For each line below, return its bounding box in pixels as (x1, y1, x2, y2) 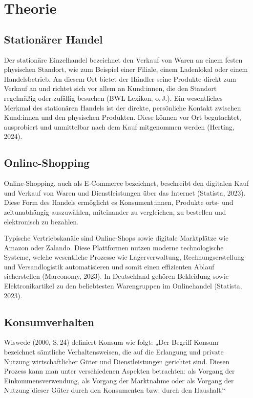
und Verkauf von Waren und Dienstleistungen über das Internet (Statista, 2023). (4, 187, 246, 198)
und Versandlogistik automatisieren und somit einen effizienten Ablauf (4, 261, 214, 271)
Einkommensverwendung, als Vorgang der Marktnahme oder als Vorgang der (4, 375, 234, 385)
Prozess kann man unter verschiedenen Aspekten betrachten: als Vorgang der (4, 366, 235, 376)
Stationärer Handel (4, 31, 103, 46)
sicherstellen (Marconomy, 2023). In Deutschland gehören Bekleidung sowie (4, 271, 229, 281)
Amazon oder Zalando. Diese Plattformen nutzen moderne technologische (4, 242, 224, 252)
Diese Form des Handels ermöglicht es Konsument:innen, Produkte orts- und (4, 197, 233, 207)
